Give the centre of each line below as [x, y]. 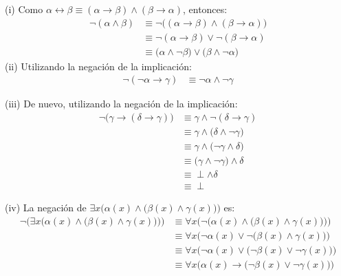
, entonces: [205, 9]
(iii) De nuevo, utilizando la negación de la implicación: [121, 104]
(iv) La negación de [46, 208]
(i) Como [24, 9]
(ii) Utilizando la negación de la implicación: [98, 66]
